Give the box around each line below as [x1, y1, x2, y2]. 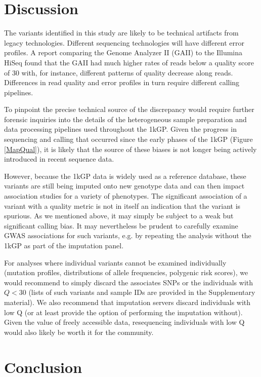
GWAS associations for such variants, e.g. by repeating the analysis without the [4, 230, 251, 241]
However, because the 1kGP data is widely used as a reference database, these [4, 170, 246, 181]
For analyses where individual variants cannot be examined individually [4, 257, 227, 268]
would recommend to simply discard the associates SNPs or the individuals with [4, 277, 253, 287]
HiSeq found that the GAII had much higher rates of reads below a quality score [4, 57, 254, 67]
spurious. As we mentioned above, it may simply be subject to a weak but [4, 210, 234, 221]
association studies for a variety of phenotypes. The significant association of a [4, 191, 247, 201]
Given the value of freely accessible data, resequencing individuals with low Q [4, 317, 245, 327]
